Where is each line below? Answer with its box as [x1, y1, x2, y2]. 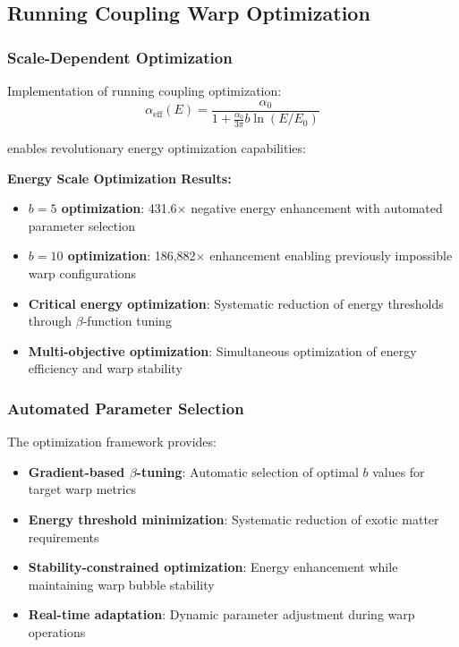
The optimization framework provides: [7, 432, 217, 451]
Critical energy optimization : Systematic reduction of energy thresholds [28, 294, 444, 312]
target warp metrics [28, 480, 137, 498]
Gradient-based [28, 462, 125, 481]
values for [372, 462, 425, 481]
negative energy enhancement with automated [191, 199, 443, 217]
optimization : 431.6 [61, 199, 177, 217]
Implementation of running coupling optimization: [7, 81, 282, 99]
